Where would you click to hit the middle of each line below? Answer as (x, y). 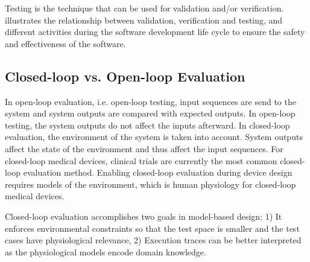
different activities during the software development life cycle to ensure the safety (155, 32)
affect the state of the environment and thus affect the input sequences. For (144, 148)
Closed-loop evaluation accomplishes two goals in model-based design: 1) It (144, 216)
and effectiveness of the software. (65, 43)
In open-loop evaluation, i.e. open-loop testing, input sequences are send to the (150, 101)
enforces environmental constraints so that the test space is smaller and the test (152, 228)
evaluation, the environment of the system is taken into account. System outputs (154, 137)
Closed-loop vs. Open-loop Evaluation (125, 76)
